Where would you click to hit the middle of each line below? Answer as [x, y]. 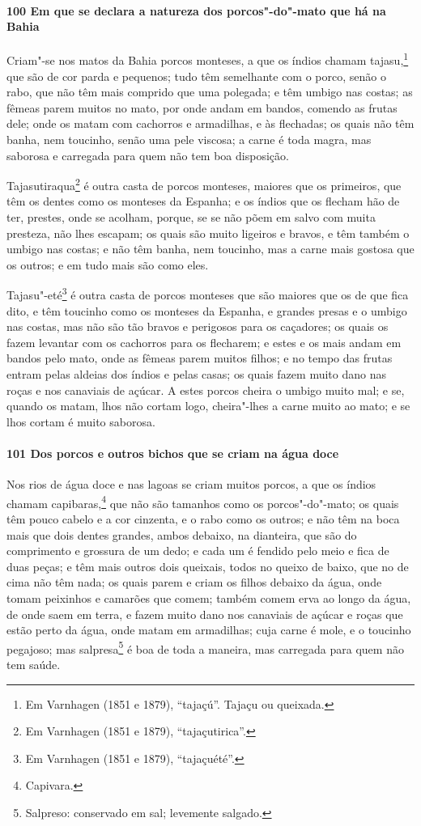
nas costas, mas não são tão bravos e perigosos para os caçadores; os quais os [198, 326]
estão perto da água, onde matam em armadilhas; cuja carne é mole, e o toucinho [209, 630]
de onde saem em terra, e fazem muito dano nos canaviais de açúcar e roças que [205, 614]
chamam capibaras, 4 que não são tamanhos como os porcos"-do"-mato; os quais [203, 502]
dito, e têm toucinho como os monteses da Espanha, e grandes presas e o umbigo [207, 310]
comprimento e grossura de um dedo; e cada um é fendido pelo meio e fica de [198, 551]
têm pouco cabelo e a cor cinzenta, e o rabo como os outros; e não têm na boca [203, 519]
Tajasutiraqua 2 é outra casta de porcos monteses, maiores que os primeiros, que [204, 184]
